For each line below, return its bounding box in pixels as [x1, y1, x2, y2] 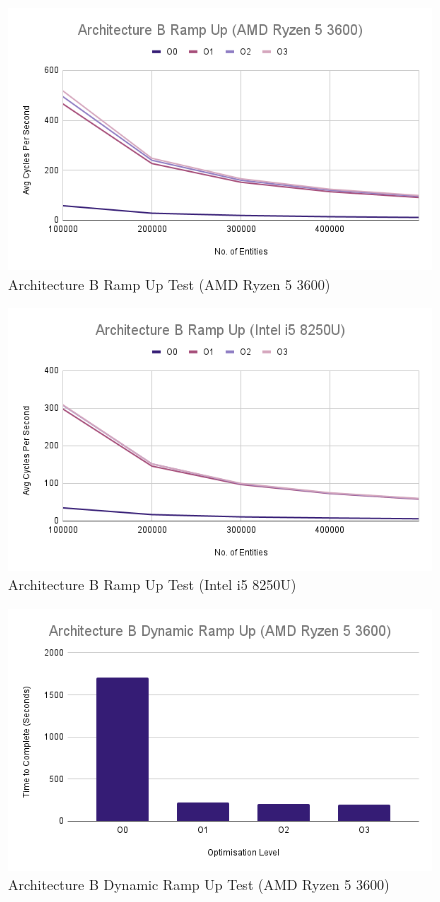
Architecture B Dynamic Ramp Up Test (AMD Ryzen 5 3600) [8, 874, 390, 895]
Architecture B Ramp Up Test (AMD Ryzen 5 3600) [8, 273, 331, 294]
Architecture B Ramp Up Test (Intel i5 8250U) [8, 574, 297, 595]
